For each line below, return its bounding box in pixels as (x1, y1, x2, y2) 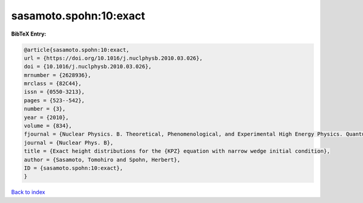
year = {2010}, (24, 114, 69, 121)
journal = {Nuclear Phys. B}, (24, 139, 114, 146)
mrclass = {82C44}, (24, 80, 82, 87)
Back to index (11, 188, 45, 196)
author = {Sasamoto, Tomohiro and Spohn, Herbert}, (24, 156, 181, 163)
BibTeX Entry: (11, 30, 47, 37)
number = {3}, (24, 106, 66, 112)
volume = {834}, (24, 123, 73, 129)
